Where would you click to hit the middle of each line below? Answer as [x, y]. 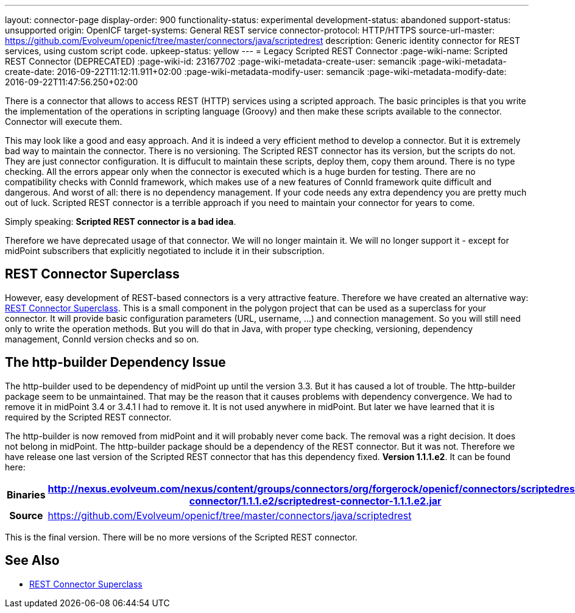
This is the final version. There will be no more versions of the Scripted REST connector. [181, 537]
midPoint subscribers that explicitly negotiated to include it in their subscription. [165, 251]
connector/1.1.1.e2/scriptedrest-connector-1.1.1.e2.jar [315, 501]
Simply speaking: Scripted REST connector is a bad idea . [121, 221]
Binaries [26, 494]
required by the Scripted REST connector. [88, 417]
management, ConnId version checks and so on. [102, 339]
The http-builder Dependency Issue [115, 363]
